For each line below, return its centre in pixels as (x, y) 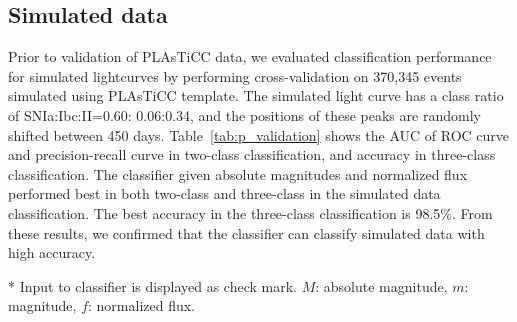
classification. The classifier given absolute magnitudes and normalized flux (238, 173)
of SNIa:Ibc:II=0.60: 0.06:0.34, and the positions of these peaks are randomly (244, 114)
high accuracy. (52, 252)
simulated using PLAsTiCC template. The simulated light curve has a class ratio (256, 95)
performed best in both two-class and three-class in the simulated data (224, 193)
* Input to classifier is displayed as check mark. (152, 285)
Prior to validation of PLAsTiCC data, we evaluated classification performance (250, 56)
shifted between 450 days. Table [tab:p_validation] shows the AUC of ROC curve (259, 134)
